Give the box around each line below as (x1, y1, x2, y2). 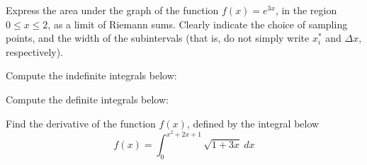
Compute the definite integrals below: (6, 91, 169, 106)
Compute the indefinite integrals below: (6, 68, 177, 83)
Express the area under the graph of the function (6, 3, 219, 17)
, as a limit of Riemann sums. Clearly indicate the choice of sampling (47, 16, 348, 31)
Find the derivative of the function (6, 115, 156, 130)
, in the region (275, 3, 337, 17)
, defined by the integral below (186, 115, 320, 130)
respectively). (6, 44, 64, 59)
